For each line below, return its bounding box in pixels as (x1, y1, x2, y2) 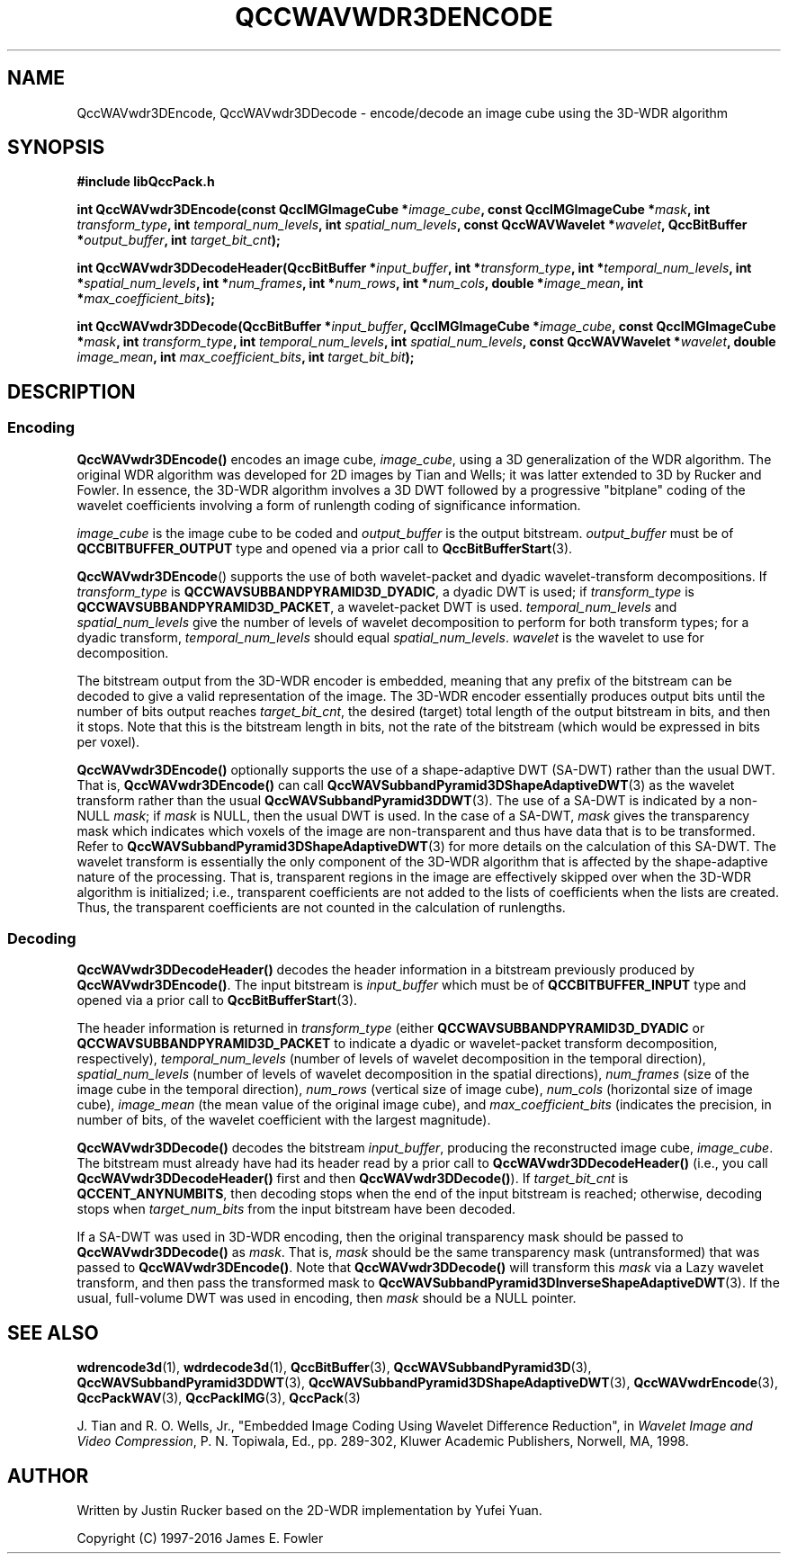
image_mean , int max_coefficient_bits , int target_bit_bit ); (76, 349, 415, 365)
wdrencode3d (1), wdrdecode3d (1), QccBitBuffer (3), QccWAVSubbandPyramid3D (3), (76, 1359, 592, 1376)
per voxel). (76, 733, 140, 749)
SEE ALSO (7, 1321, 99, 1344)
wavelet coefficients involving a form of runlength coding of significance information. (76, 497, 581, 513)
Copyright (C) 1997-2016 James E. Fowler (76, 1530, 324, 1547)
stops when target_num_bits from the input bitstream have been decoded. (76, 1201, 516, 1217)
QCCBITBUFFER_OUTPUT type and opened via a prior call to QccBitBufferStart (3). (76, 540, 573, 556)
